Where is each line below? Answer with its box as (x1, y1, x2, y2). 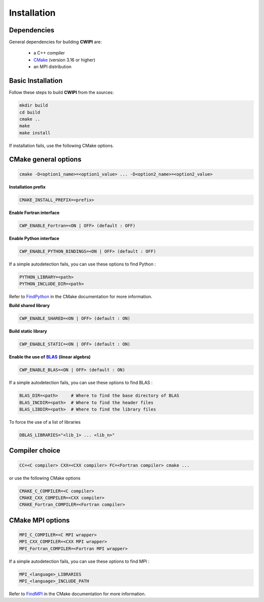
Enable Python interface (9, 235, 60, 241)
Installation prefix (9, 184, 46, 190)
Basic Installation (9, 76, 63, 85)
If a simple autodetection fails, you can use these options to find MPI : (9, 558, 150, 564)
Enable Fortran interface (9, 210, 60, 216)
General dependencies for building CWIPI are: (9, 39, 102, 45)
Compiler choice (9, 446, 61, 455)
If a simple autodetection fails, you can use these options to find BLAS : (9, 380, 153, 385)
